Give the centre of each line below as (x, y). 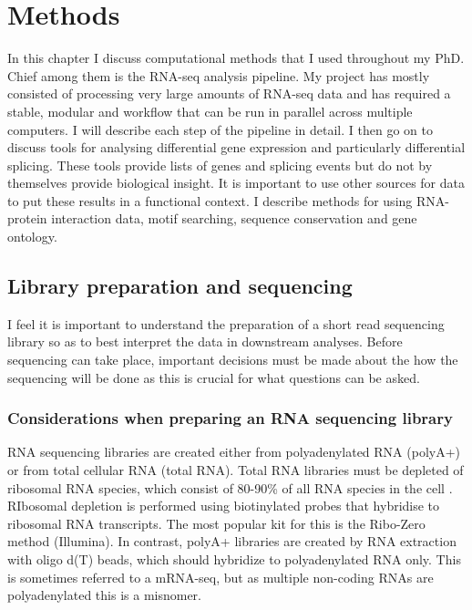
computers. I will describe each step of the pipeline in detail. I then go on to (220, 129)
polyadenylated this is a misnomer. (104, 595)
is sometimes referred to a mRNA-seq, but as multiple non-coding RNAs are (221, 577)
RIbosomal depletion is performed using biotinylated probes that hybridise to (224, 506)
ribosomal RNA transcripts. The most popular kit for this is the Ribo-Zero (216, 523)
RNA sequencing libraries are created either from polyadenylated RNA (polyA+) (234, 452)
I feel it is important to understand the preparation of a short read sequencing (226, 323)
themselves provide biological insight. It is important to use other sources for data (236, 183)
